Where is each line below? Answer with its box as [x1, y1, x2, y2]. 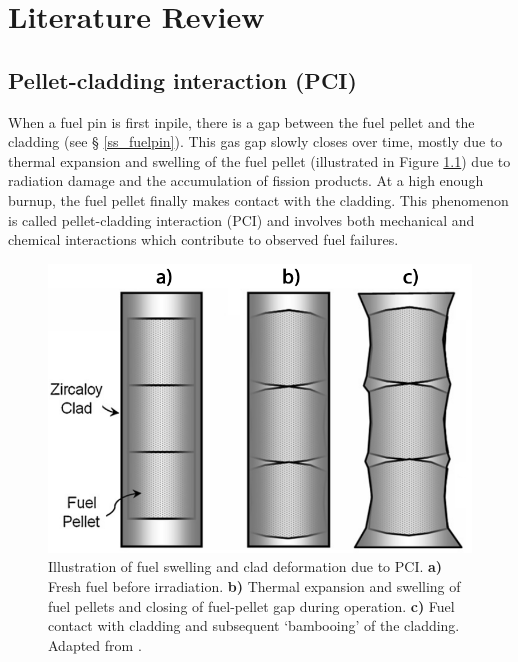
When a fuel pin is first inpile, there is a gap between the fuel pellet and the [8, 111, 475, 132]
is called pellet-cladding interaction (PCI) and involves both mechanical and [8, 209, 475, 230]
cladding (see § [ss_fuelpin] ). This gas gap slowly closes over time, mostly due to [8, 131, 503, 152]
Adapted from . [48, 634, 142, 655]
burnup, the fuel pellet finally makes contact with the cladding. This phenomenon [8, 189, 509, 210]
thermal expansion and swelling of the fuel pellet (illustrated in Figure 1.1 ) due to [8, 150, 511, 171]
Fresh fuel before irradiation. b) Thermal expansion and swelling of [48, 576, 461, 597]
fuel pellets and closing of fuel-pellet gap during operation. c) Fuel [48, 595, 455, 616]
